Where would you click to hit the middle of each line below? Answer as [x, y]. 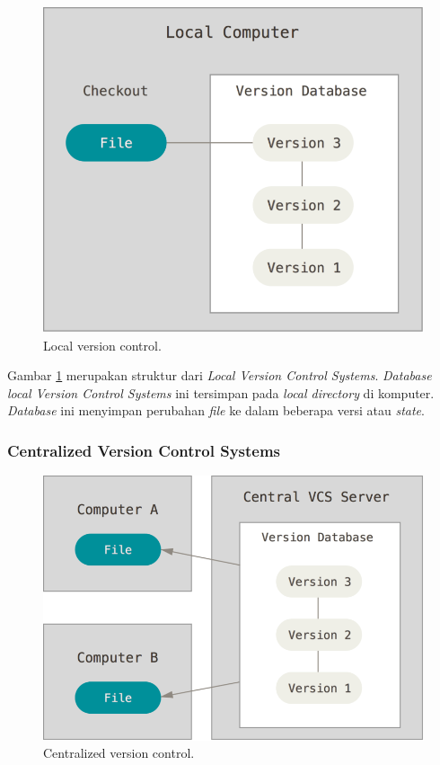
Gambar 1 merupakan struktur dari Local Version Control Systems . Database [220, 375]
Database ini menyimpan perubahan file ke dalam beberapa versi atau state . [216, 410]
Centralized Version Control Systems [144, 450]
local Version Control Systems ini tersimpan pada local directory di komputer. [221, 392]
